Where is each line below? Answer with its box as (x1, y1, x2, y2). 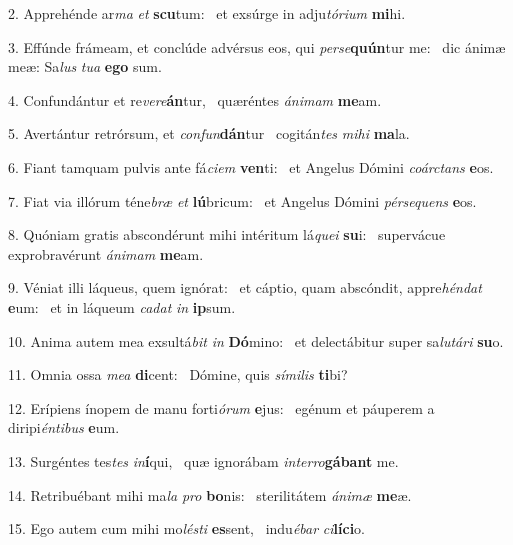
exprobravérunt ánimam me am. (8, 243, 204, 264)
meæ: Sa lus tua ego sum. (8, 56, 162, 77)
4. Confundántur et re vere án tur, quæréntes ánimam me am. (8, 89, 382, 110)
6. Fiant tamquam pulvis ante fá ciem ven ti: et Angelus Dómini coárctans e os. (8, 156, 494, 177)
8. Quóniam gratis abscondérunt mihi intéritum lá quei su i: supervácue (8, 224, 446, 245)
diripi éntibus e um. (8, 417, 120, 438)
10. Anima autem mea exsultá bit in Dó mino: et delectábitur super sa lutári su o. (8, 330, 504, 351)
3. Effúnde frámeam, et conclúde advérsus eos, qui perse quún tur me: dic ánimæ (8, 36, 506, 57)
